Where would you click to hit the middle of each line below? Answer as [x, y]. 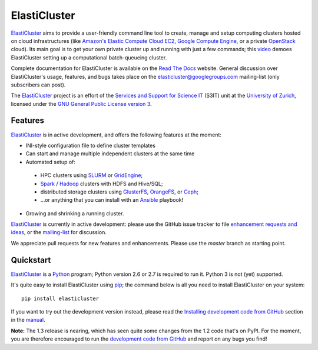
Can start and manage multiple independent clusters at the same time [110, 154]
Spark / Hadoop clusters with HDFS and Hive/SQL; [102, 184]
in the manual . [28, 320]
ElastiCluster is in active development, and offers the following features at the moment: [116, 135]
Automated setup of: [51, 162]
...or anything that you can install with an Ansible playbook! [112, 200]
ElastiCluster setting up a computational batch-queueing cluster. [89, 57]
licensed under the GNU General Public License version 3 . [82, 104]
